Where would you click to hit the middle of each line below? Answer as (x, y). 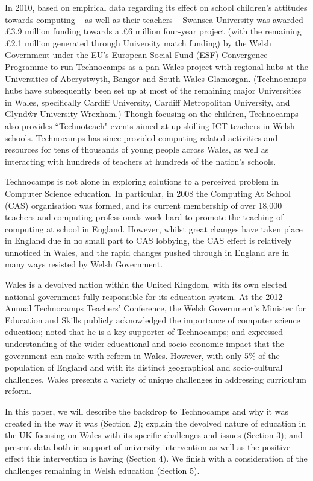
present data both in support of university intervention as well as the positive (148, 446)
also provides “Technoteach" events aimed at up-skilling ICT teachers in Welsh (150, 125)
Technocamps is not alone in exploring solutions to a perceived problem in (142, 181)
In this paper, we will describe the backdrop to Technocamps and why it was (147, 411)
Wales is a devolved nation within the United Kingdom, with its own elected (146, 285)
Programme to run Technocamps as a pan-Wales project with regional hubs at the (156, 66)
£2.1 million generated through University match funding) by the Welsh (138, 43)
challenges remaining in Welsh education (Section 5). (102, 470)
